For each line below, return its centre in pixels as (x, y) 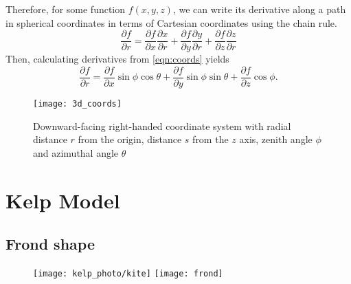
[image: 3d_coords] (77, 103)
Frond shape (50, 244)
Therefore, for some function (66, 9)
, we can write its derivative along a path (259, 9)
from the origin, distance (130, 139)
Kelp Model (63, 200)
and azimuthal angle (76, 152)
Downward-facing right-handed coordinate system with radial (162, 125)
